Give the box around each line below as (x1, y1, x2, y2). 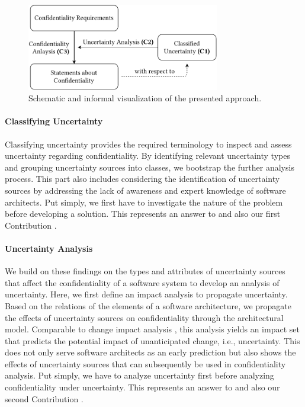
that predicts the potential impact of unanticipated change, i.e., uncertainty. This (5, 334, 300, 347)
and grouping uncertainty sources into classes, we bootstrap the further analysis (5, 161, 294, 173)
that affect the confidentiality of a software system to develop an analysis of (5, 276, 280, 289)
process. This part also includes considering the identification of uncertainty (5, 172, 280, 185)
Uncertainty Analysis (5, 242, 93, 254)
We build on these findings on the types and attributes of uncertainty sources (5, 265, 285, 277)
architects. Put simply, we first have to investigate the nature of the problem (5, 196, 283, 208)
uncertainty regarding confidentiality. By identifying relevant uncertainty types (5, 149, 290, 162)
